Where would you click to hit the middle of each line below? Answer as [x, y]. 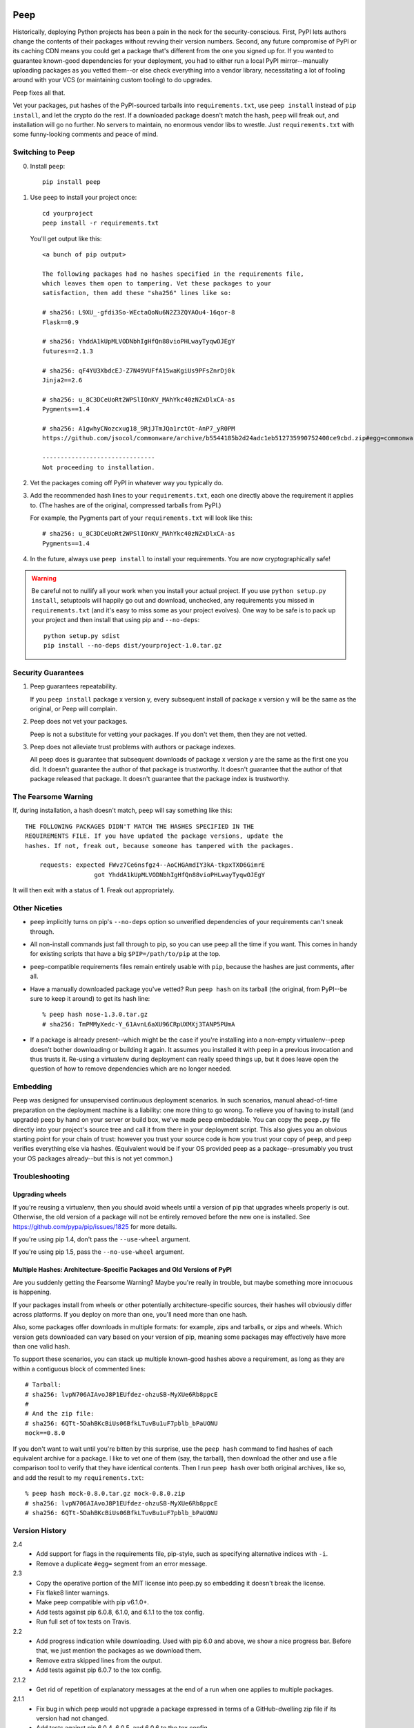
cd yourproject [68, 213]
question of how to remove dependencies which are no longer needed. [131, 1069]
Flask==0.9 [61, 322]
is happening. [32, 1292]
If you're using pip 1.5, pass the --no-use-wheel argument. [99, 1252]
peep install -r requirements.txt [100, 223]
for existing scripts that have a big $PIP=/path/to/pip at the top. [125, 954]
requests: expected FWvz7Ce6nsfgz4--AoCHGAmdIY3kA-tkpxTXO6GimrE [152, 865]
